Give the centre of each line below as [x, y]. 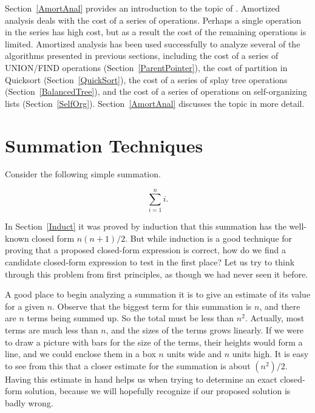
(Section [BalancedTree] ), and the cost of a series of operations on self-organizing [156, 91]
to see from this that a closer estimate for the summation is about [128, 365]
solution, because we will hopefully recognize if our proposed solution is [158, 391]
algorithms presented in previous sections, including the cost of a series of [142, 56]
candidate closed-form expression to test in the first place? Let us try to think [150, 261]
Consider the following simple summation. [83, 174]
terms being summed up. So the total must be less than [130, 318]
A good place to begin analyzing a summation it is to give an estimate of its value [158, 294]
